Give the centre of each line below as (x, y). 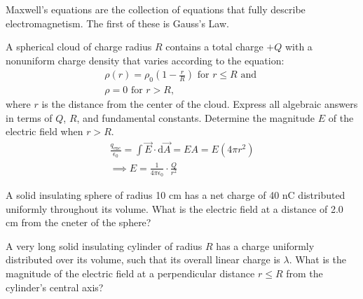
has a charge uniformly (265, 245)
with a (299, 47)
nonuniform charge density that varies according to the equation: (145, 60)
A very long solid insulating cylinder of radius (104, 245)
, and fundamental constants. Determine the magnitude (196, 117)
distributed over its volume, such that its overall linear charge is (143, 259)
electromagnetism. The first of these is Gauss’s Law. (117, 23)
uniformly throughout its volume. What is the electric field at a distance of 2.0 (174, 208)
